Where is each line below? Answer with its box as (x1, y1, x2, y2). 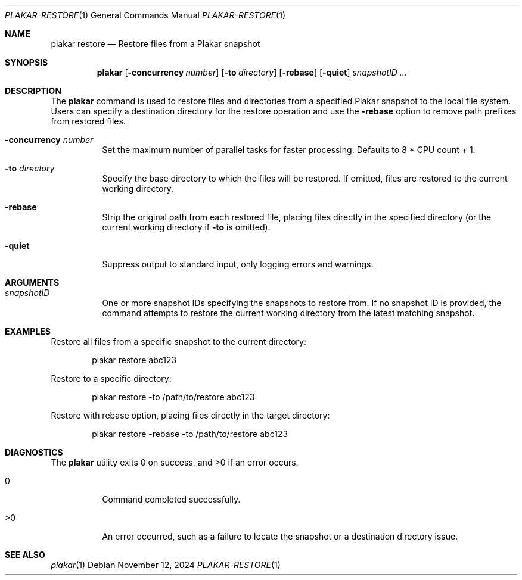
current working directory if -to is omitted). (102, 222, 271, 232)
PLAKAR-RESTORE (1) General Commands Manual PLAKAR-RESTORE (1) (5, 10, 286, 20)
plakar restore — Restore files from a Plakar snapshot (51, 39, 260, 49)
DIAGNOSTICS (5, 447, 63, 457)
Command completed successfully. (102, 494, 241, 504)
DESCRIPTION (5, 86, 62, 96)
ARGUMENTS (5, 277, 60, 288)
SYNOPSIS (5, 57, 48, 67)
